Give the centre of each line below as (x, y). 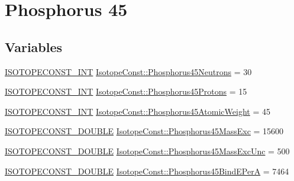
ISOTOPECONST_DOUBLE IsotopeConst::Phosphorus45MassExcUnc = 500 (147, 151)
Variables (34, 46)
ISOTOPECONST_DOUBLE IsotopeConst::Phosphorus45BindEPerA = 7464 (147, 171)
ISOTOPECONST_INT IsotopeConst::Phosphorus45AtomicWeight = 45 (138, 111)
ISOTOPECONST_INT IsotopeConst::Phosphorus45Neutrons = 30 (128, 71)
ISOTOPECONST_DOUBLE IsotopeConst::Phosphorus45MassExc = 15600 (144, 131)
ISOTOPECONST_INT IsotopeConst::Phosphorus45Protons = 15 (126, 91)
